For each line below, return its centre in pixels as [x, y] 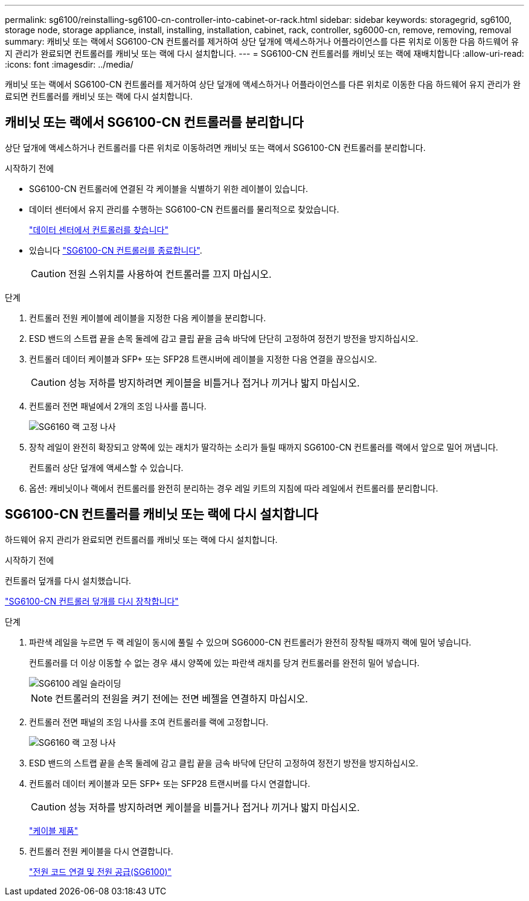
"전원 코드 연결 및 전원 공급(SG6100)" [101, 871]
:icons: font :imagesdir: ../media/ [69, 64]
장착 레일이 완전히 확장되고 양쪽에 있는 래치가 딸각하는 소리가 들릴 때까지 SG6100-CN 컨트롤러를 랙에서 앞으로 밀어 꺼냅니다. [264, 447]
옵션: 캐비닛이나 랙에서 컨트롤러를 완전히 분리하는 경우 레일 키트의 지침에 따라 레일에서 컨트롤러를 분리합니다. [234, 488]
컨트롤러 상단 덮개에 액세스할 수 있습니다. [106, 467]
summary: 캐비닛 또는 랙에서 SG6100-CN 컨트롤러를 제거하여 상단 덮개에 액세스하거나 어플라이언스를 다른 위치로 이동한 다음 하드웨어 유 [262, 41]
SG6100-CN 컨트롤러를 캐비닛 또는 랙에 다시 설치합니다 [162, 515]
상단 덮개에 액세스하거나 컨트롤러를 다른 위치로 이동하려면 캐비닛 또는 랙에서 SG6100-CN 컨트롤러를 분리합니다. [215, 147]
